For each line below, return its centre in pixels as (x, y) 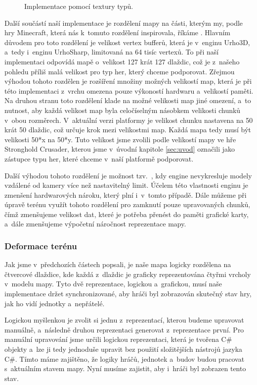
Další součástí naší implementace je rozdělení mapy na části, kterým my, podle (124, 23)
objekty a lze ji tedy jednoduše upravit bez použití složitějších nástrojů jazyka (124, 349)
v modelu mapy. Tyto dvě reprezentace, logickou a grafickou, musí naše (113, 284)
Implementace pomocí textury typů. (79, 6)
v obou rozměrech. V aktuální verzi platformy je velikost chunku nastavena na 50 (129, 120)
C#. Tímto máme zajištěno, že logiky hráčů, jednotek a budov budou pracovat (125, 358)
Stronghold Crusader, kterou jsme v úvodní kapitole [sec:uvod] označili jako (120, 149)
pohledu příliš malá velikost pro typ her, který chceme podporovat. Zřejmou (120, 71)
